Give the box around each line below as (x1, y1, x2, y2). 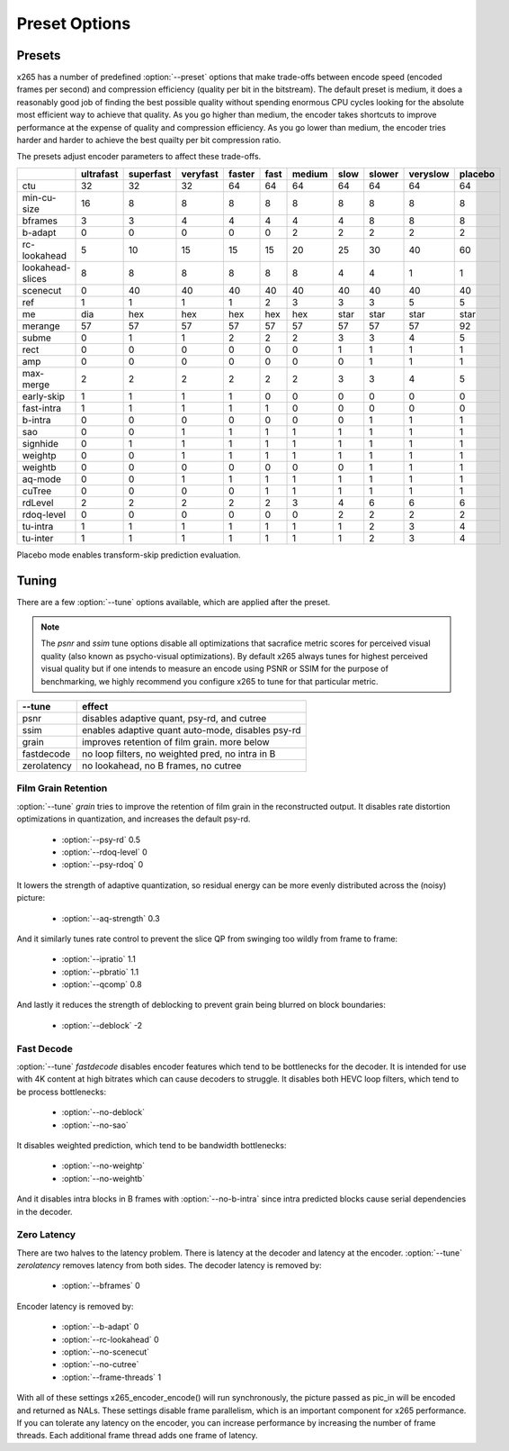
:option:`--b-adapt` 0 (61, 1321, 139, 1332)
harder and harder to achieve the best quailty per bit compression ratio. (16, 135, 281, 146)
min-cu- (22, 191, 57, 204)
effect (82, 701, 109, 713)
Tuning (16, 573, 58, 588)
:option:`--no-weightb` (61, 1173, 146, 1183)
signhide (22, 437, 58, 449)
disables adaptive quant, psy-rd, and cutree (82, 712, 267, 725)
